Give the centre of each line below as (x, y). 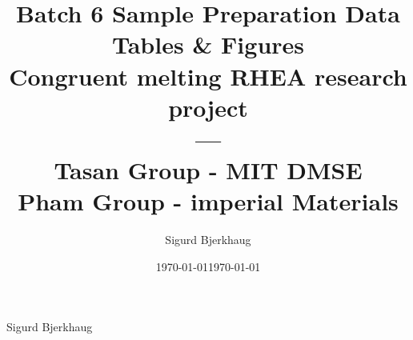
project (208, 107)
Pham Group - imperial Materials (208, 201)
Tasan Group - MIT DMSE (208, 170)
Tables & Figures (208, 44)
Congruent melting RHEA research (208, 76)
